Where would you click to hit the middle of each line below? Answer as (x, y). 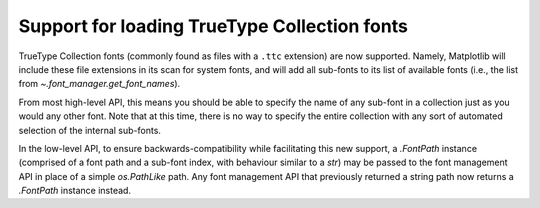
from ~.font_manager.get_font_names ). (99, 84)
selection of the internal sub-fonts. (90, 130)
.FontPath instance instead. (75, 191)
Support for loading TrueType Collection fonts (213, 26)
